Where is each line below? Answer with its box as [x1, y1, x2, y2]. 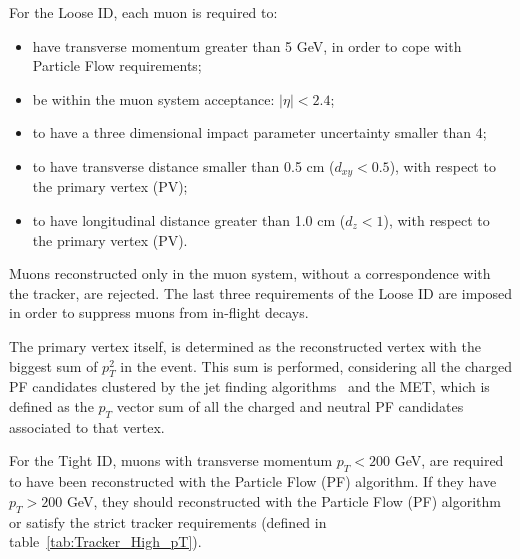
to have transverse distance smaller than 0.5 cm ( [32, 155, 335, 176]
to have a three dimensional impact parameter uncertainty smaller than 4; [32, 122, 487, 143]
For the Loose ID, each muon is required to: [9, 2, 278, 22]
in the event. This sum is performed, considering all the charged [120, 355, 512, 376]
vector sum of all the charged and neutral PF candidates [116, 395, 464, 416]
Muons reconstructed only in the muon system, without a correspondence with [9, 263, 491, 284]
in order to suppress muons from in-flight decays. [9, 302, 309, 323]
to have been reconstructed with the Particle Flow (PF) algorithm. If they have [9, 471, 497, 492]
